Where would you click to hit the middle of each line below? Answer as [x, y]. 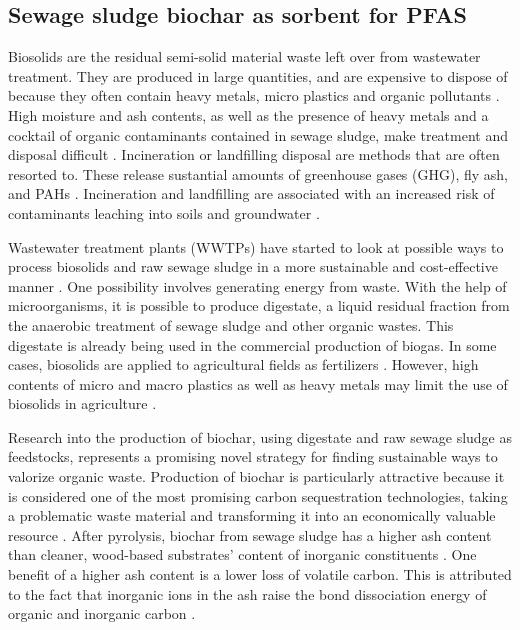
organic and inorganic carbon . [102, 613]
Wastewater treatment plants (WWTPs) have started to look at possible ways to [256, 246]
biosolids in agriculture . [82, 403]
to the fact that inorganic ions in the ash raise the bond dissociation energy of [247, 593]
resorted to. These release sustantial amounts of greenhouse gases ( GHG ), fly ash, [258, 173]
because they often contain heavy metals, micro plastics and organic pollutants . [254, 95]
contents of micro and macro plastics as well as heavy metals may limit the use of [258, 383]
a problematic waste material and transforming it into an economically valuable [252, 515]
